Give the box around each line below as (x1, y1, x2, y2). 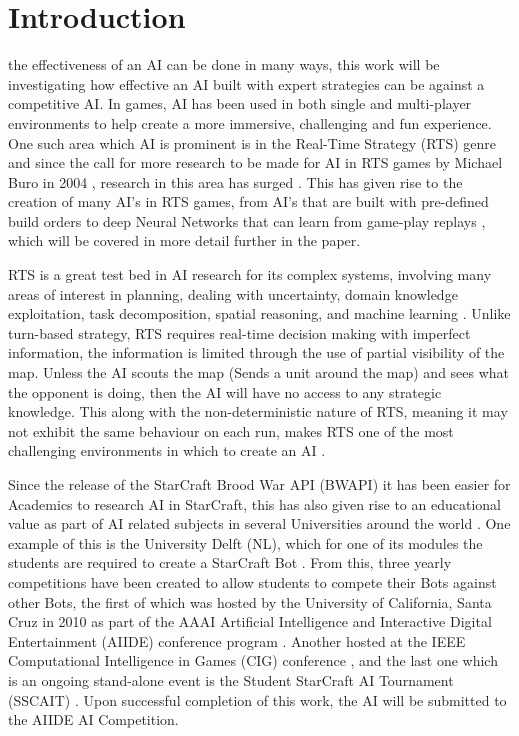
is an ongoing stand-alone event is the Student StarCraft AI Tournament (8, 669, 454, 690)
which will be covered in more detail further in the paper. (8, 230, 361, 251)
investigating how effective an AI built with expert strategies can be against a (8, 73, 485, 94)
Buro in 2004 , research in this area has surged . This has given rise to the (8, 171, 463, 192)
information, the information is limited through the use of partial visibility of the (8, 342, 505, 363)
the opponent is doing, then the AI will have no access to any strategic (8, 381, 442, 402)
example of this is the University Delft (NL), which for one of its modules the (8, 532, 483, 553)
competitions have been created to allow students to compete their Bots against (8, 571, 497, 592)
